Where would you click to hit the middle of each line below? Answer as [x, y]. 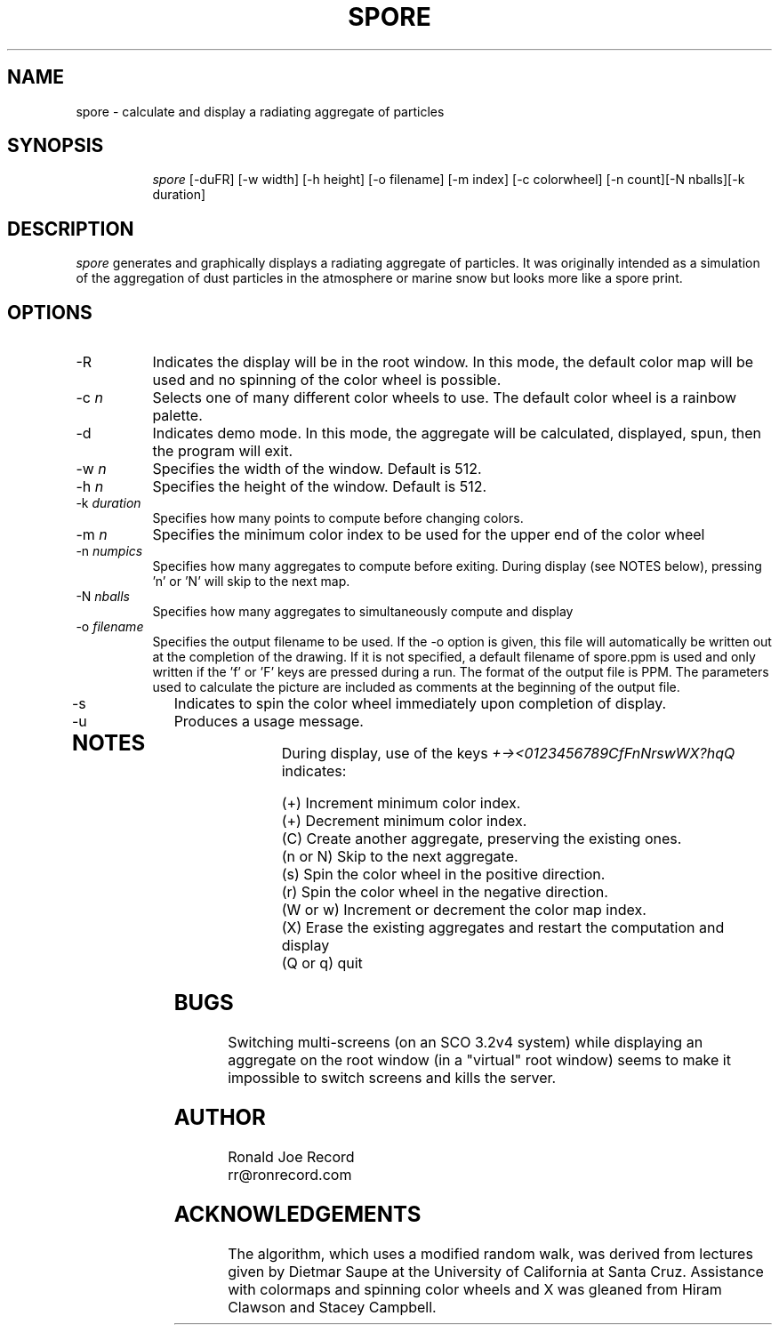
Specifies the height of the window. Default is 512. [320, 487]
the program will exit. [223, 451]
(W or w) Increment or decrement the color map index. [464, 910]
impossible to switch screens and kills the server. [392, 1077]
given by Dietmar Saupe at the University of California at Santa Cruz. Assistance [496, 1271]
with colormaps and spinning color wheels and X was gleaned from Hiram [475, 1289]
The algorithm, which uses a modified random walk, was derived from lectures [490, 1253]
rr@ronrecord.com [290, 1174]
